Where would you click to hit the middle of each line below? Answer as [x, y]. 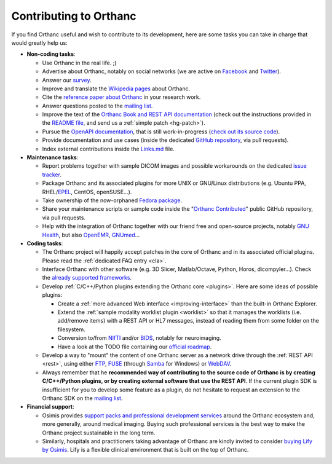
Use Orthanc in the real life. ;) [79, 63]
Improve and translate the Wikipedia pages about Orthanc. [116, 88]
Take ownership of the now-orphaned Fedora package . [112, 200]
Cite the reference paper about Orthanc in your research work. [121, 97]
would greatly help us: [39, 42]
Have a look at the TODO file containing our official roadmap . [135, 347]
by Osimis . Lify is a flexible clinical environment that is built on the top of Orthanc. [145, 450]
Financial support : [50, 407]
